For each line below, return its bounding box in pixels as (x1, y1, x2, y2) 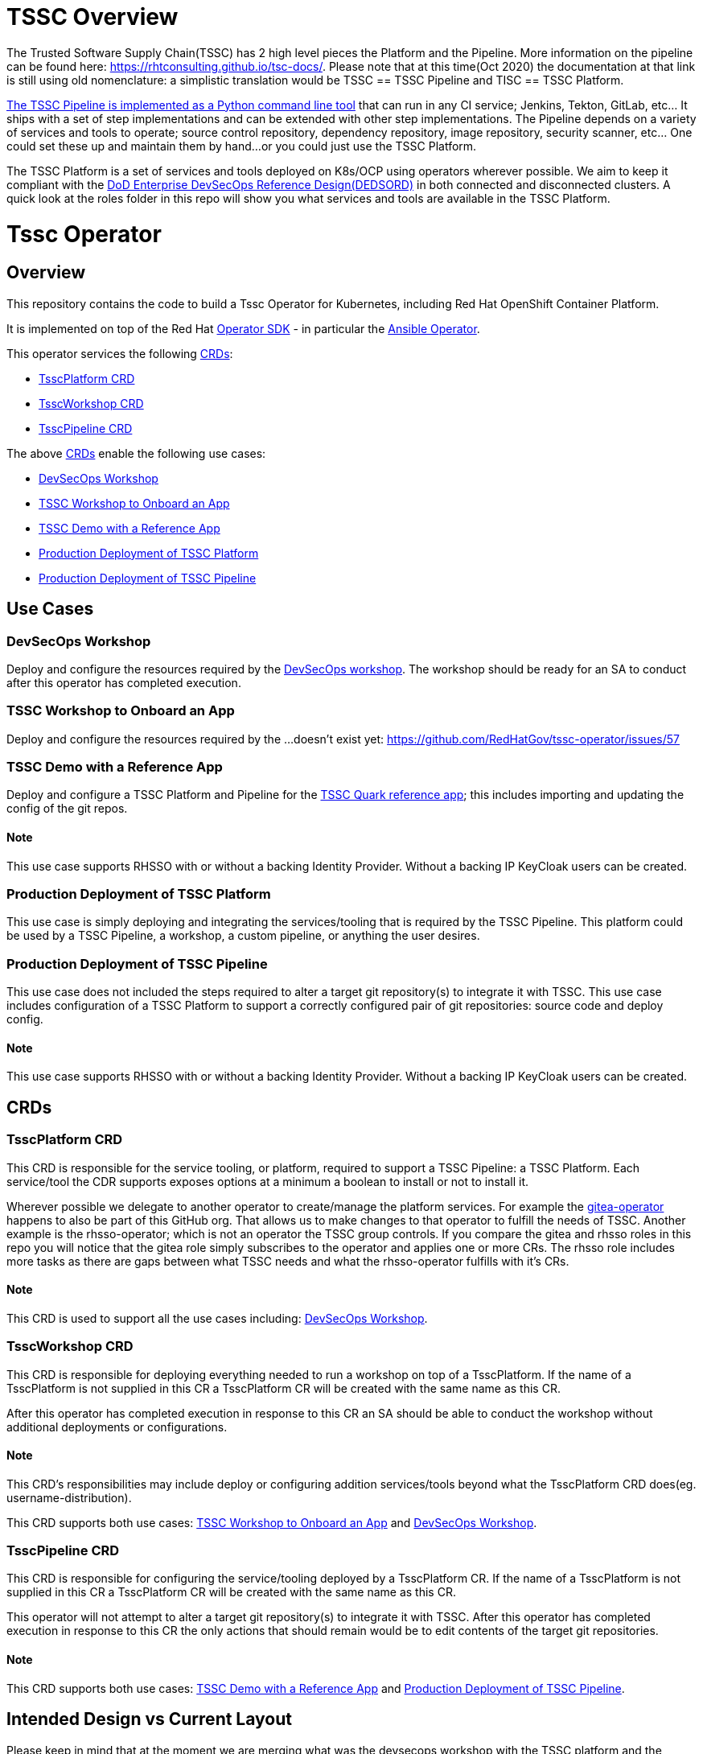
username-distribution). (6, 1490, 132, 1505)
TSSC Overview (6, 3, 179, 31)
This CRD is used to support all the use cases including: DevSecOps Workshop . (6, 1311, 428, 1325)
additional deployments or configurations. (6, 1419, 228, 1434)
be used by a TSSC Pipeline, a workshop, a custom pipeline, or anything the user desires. (6, 928, 480, 943)
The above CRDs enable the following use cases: (6, 446, 266, 460)
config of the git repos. (6, 801, 128, 816)
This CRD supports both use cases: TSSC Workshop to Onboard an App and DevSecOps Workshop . (6, 1515, 537, 1530)
